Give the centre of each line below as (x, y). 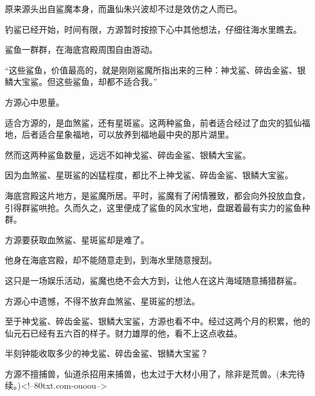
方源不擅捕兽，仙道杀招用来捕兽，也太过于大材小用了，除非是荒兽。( (142, 373)
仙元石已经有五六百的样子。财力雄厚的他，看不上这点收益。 (124, 333)
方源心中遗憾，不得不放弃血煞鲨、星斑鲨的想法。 (102, 300)
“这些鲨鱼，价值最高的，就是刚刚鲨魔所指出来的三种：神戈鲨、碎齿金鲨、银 (155, 69)
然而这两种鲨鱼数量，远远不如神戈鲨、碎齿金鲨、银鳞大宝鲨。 (128, 154)
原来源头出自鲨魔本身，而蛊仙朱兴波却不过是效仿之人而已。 (124, 8)
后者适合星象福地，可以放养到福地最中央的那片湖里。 (128, 134)
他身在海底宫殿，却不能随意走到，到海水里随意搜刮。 (111, 260)
